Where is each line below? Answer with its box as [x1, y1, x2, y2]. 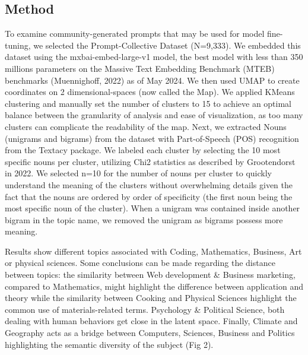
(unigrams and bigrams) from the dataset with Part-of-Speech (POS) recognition [5, 132, 299, 144]
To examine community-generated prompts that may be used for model [5, 27, 265, 40]
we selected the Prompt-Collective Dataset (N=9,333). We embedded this [33, 39, 301, 51]
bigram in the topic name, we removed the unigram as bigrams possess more [5, 213, 283, 226]
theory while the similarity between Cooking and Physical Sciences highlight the [5, 291, 297, 304]
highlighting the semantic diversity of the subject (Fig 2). [5, 338, 214, 350]
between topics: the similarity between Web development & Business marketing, [5, 268, 296, 281]
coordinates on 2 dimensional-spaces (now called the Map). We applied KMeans [5, 85, 295, 98]
